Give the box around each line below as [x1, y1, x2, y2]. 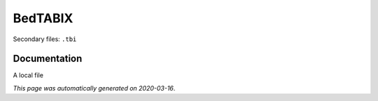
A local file [13, 71, 43, 79]
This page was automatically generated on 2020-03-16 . [13, 84, 176, 92]
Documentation [13, 53, 83, 65]
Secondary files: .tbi [13, 35, 77, 43]
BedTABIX [13, 10, 73, 26]
